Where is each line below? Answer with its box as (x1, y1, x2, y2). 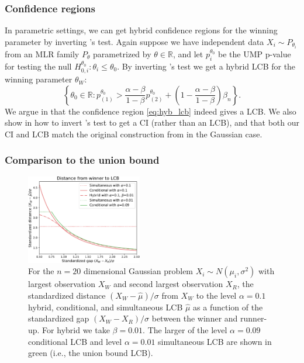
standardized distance (28, 289, 106, 301)
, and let (172, 47, 203, 60)
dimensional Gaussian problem (83, 265, 194, 277)
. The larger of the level (143, 324, 227, 336)
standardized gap (28, 312, 89, 324)
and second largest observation (113, 278, 223, 290)
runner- (240, 312, 267, 324)
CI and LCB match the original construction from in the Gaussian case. (5, 127, 262, 140)
